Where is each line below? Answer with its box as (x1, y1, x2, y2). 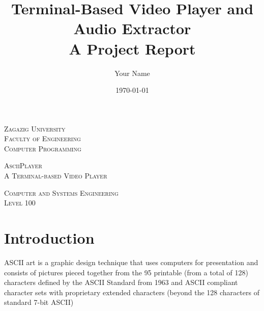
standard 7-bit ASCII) (4, 297, 74, 307)
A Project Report (69, 38, 196, 59)
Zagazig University (4, 123, 66, 134)
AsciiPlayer (4, 160, 42, 171)
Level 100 (4, 197, 36, 208)
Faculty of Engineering (4, 133, 81, 144)
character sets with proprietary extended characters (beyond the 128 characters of (4, 287, 259, 297)
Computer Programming (4, 143, 81, 153)
